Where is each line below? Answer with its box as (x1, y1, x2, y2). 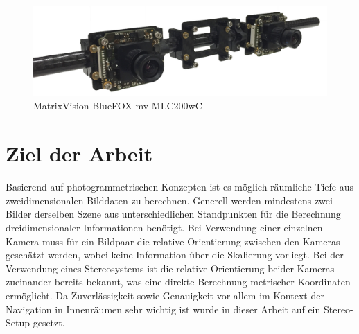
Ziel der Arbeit (6, 139, 153, 168)
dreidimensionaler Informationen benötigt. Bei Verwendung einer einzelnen (6, 220, 323, 234)
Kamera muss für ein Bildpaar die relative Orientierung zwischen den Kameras (6, 234, 340, 248)
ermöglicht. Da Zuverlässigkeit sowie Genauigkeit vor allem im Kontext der (6, 288, 324, 302)
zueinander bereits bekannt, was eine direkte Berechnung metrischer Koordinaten (6, 274, 351, 289)
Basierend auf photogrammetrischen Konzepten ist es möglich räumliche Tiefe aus (6, 179, 353, 194)
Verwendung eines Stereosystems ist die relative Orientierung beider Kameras (6, 261, 335, 275)
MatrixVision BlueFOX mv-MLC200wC (33, 98, 202, 113)
